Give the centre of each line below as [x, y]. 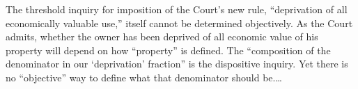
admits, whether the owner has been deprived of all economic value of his [162, 37]
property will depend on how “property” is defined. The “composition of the [168, 50]
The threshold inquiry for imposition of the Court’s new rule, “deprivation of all [177, 9]
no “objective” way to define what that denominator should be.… [144, 77]
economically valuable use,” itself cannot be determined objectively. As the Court [179, 23]
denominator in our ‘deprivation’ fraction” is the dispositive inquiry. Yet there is [177, 64]
